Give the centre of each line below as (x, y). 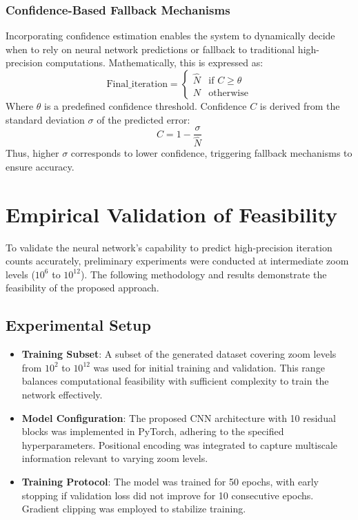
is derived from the (300, 106)
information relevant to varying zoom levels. (115, 458)
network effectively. (62, 394)
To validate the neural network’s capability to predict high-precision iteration (169, 247)
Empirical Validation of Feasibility (172, 214)
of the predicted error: (143, 119)
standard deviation (45, 119)
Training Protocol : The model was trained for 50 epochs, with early (170, 481)
